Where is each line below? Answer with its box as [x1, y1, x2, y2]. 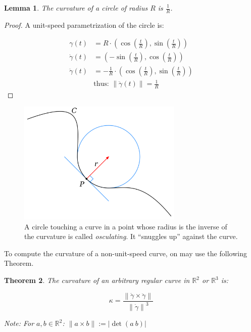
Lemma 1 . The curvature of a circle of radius [4, 3, 148, 13]
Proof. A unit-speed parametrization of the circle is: [4, 19, 164, 30]
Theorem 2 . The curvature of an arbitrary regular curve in [4, 275, 190, 286]
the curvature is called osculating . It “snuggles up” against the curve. [24, 231, 238, 242]
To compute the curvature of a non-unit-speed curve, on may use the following [4, 248, 247, 258]
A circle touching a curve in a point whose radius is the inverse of [24, 221, 227, 231]
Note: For [4, 318, 34, 328]
